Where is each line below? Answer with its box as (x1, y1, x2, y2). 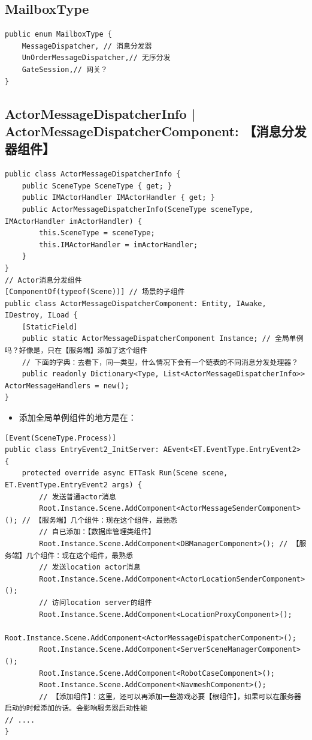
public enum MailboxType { (5, 30, 112, 39)
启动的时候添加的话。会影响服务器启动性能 (5, 704, 147, 713)
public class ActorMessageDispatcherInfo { (5, 170, 181, 179)
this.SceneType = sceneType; (39, 229, 155, 238)
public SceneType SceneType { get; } (22, 181, 172, 190)
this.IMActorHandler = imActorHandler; (39, 240, 198, 249)
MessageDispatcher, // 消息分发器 (22, 41, 152, 50)
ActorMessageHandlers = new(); (5, 381, 129, 390)
